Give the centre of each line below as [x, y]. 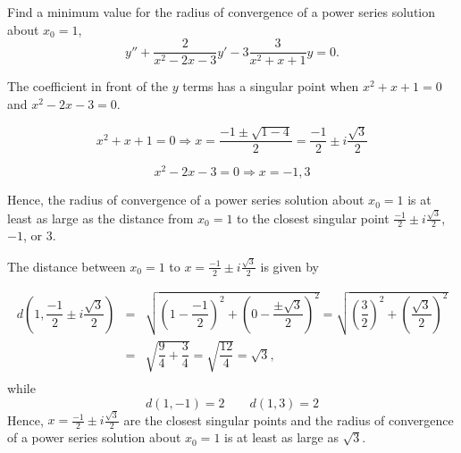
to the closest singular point [313, 218]
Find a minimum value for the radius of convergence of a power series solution [222, 12]
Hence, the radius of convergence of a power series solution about [186, 200]
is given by [289, 266]
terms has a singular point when [271, 86]
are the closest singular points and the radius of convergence [289, 419]
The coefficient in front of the [88, 86]
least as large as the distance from [101, 218]
